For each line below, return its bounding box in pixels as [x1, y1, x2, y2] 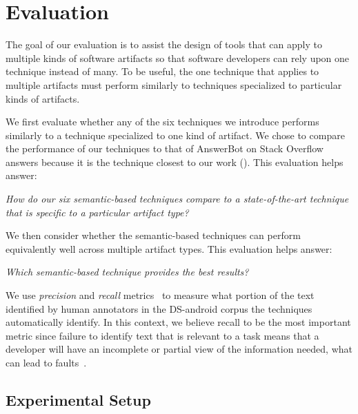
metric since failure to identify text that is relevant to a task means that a [6, 328, 319, 342]
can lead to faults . [6, 355, 87, 369]
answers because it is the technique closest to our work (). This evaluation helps [6, 154, 344, 169]
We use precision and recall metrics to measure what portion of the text [6, 288, 315, 302]
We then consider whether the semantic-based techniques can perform [6, 228, 301, 242]
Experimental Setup [6, 389, 151, 410]
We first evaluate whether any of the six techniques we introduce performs [6, 114, 319, 129]
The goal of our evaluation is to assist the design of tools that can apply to [6, 37, 322, 52]
